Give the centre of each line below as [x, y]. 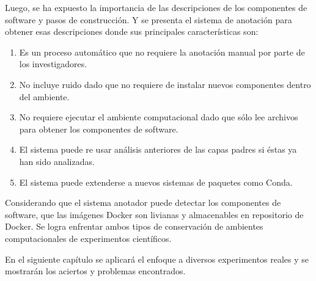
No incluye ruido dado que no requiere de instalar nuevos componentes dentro [165, 84]
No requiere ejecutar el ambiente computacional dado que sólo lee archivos [159, 117]
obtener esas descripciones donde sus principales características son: [132, 31]
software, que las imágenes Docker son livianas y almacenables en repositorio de [154, 214]
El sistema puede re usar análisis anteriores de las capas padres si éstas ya [158, 149]
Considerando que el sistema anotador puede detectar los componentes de [143, 203]
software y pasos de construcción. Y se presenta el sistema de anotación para [149, 19]
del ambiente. [44, 96]
